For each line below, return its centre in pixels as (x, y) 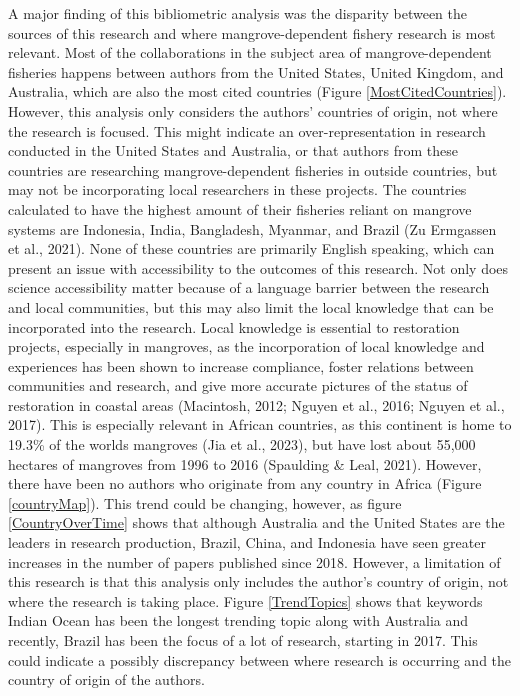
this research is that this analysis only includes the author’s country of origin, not (258, 581)
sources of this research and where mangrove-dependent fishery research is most (252, 32)
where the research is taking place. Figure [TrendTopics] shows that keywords (245, 600)
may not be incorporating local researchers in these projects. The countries (237, 189)
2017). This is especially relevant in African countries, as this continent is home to (260, 424)
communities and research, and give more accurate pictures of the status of (238, 385)
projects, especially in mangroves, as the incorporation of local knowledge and (246, 346)
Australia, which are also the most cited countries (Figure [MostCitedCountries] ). (257, 91)
